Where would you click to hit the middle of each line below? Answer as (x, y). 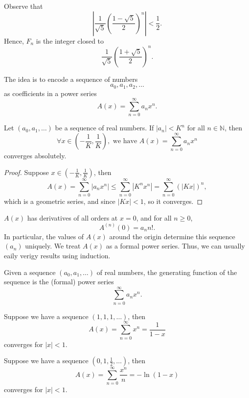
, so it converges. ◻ (173, 201)
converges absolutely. (35, 156)
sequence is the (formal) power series (59, 282)
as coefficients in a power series (50, 93)
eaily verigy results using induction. (57, 255)
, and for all (154, 217)
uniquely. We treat (53, 246)
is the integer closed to (70, 40)
